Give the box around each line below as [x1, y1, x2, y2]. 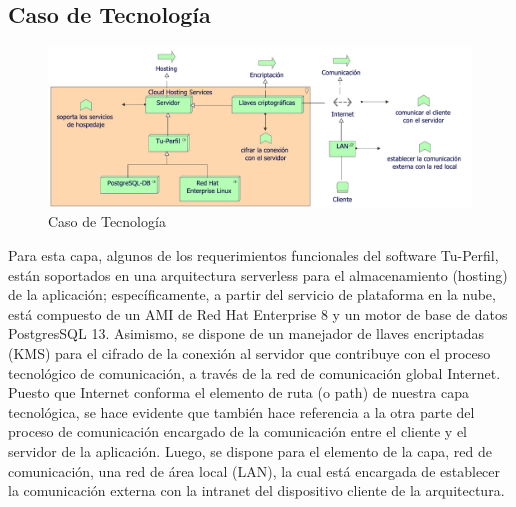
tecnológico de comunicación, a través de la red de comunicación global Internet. [8, 362, 501, 383]
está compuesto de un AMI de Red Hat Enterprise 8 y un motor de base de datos [8, 303, 508, 324]
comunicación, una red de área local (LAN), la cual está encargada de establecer [8, 460, 501, 481]
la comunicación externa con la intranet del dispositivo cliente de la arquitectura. [8, 480, 505, 501]
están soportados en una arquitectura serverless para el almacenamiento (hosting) [8, 264, 508, 285]
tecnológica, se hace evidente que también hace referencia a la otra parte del [8, 401, 475, 422]
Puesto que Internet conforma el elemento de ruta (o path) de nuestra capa [8, 382, 469, 403]
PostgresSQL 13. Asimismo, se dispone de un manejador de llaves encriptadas [8, 323, 484, 344]
